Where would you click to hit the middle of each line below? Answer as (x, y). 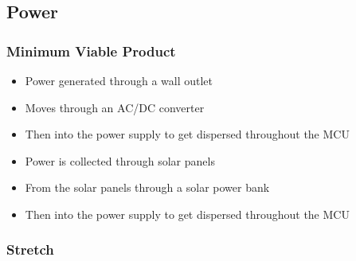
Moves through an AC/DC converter (115, 107)
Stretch (30, 249)
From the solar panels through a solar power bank (147, 187)
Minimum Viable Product (91, 51)
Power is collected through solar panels (120, 160)
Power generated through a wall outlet (119, 80)
